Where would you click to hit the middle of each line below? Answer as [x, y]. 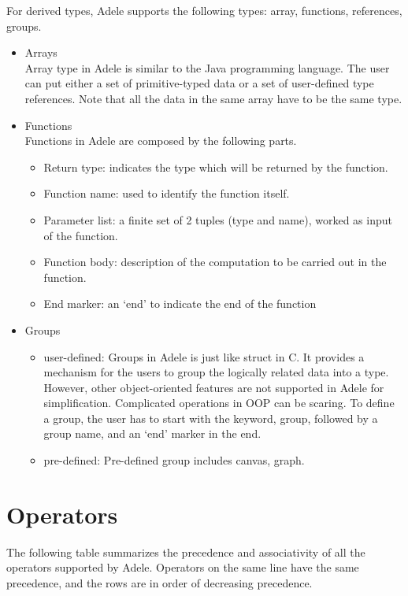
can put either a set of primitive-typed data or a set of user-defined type [199, 83]
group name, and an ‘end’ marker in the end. [152, 433]
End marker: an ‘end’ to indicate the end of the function [180, 304]
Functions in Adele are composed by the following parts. [161, 141]
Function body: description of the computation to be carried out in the [215, 262]
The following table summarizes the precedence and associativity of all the [186, 552]
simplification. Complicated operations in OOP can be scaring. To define [219, 403]
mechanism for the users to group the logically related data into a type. [216, 372]
